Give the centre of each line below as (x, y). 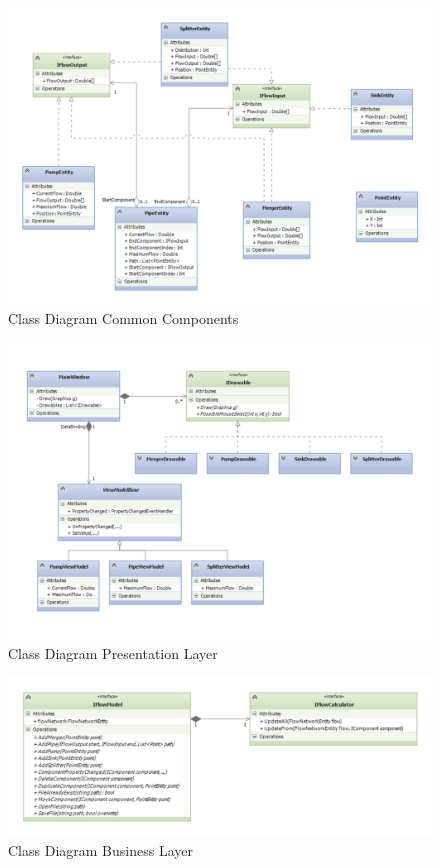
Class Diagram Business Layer (100, 849)
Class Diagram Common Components (123, 318)
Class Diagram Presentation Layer (113, 652)
